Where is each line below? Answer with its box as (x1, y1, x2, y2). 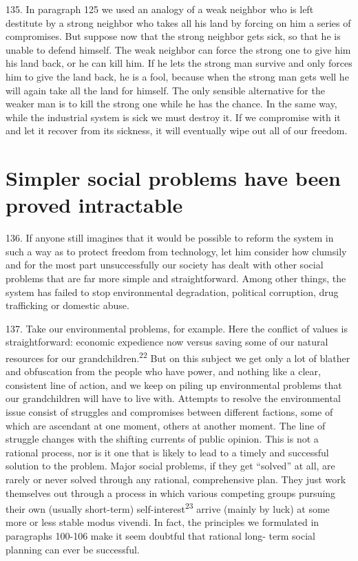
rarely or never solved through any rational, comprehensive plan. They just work (6, 472, 346, 486)
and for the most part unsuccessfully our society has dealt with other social (6, 257, 324, 272)
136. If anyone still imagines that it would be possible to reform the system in (6, 231, 334, 245)
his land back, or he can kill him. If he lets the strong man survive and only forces (6, 56, 352, 70)
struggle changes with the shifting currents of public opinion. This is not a (6, 432, 319, 446)
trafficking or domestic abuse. (6, 298, 129, 313)
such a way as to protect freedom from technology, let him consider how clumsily (6, 244, 347, 258)
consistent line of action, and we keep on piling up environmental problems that (6, 377, 342, 392)
